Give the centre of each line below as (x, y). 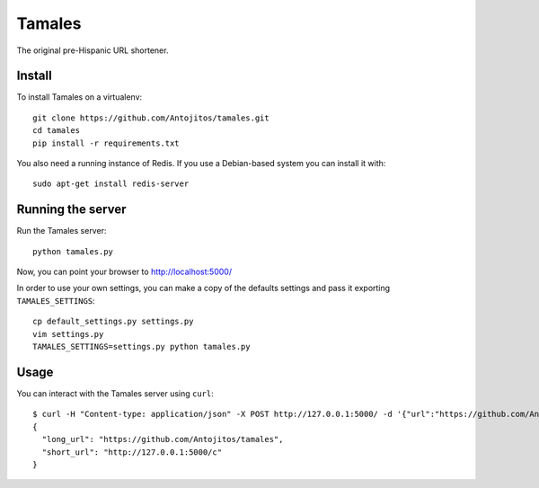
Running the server (71, 210)
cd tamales (57, 131)
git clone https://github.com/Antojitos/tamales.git (151, 118)
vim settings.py (68, 334)
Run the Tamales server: (62, 231)
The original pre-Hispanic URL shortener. (93, 50)
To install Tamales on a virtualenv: (80, 97)
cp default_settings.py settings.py (113, 322)
